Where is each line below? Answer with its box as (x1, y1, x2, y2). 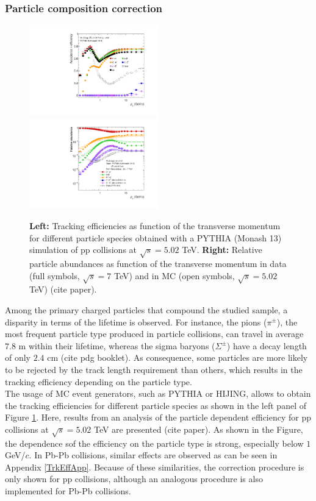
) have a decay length (226, 339, 307, 352)
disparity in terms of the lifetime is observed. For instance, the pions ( (5, 315, 267, 328)
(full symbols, (29, 269, 80, 282)
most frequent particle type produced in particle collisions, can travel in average (5, 327, 304, 340)
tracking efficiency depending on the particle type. (5, 375, 192, 388)
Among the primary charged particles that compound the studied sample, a (5, 303, 288, 316)
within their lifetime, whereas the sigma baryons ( (28, 339, 215, 352)
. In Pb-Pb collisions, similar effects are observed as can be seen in (29, 449, 278, 461)
